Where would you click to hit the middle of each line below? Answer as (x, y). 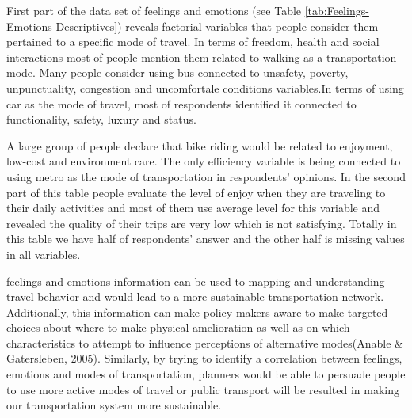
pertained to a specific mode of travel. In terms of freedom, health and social (193, 42)
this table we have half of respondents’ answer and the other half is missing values (206, 239)
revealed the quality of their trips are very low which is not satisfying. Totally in (202, 223)
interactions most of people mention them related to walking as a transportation (202, 57)
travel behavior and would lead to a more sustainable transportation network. (195, 296)
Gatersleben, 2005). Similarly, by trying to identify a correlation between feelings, (204, 358)
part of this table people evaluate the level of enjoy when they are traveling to (196, 192)
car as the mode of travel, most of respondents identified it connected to (181, 103)
